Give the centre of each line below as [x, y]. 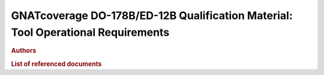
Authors [24, 51]
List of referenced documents [56, 64]
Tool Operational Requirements [90, 32]
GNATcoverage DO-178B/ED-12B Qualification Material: [152, 15]
